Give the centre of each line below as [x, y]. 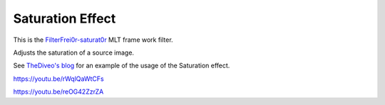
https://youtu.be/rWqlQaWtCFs [58, 79]
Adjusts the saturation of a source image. [74, 52]
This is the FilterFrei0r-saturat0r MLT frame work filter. [93, 40]
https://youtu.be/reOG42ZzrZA [58, 92]
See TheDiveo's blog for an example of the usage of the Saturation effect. [122, 66]
